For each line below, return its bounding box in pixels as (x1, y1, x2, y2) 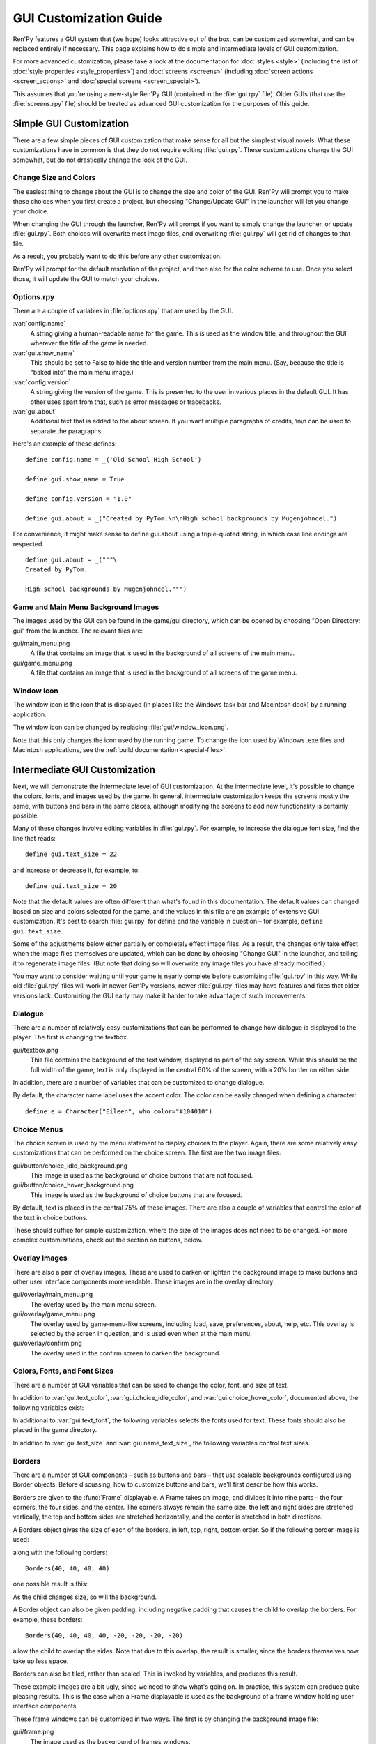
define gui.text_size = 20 (25, 882, 118, 889)
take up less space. (13, 1657, 69, 1665)
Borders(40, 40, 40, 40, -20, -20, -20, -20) (25, 1631, 184, 1639)
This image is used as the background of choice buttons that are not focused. (30, 1171, 253, 1180)
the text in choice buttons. (13, 1213, 88, 1221)
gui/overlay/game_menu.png (13, 1310, 95, 1318)
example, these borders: (13, 1615, 83, 1623)
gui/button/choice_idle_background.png (13, 1162, 128, 1170)
